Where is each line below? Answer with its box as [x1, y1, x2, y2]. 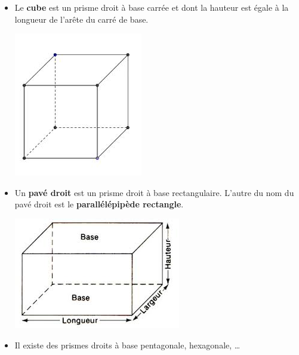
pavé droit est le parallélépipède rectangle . [14, 198, 184, 210]
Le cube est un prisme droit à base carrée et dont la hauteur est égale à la [14, 1, 289, 13]
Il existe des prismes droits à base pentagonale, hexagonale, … [14, 338, 241, 351]
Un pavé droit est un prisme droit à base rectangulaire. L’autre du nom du [14, 186, 294, 198]
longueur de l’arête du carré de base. [14, 13, 149, 25]
